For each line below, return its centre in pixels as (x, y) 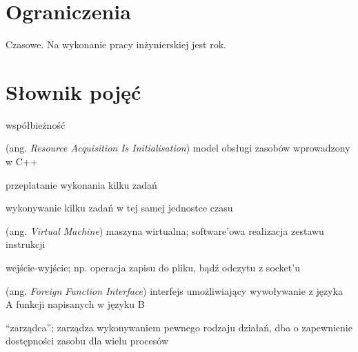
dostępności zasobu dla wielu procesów (87, 341)
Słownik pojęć (73, 91)
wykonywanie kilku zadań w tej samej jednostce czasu (119, 208)
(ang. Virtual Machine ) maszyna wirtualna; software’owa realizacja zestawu (165, 230)
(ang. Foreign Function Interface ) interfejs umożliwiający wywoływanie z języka (174, 290)
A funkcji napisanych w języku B (75, 304)
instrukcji (26, 244)
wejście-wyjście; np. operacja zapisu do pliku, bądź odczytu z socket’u (153, 267)
